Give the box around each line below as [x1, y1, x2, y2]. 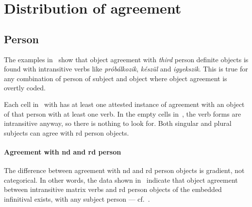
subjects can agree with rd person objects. [4, 127, 129, 138]
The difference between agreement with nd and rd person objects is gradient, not [4, 165, 245, 175]
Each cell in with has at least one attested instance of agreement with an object [4, 99, 245, 109]
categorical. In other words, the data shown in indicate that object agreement [4, 174, 238, 185]
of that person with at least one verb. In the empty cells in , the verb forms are [4, 108, 241, 119]
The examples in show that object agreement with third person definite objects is [4, 54, 249, 64]
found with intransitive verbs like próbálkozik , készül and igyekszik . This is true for [4, 64, 248, 74]
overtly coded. [4, 83, 46, 93]
